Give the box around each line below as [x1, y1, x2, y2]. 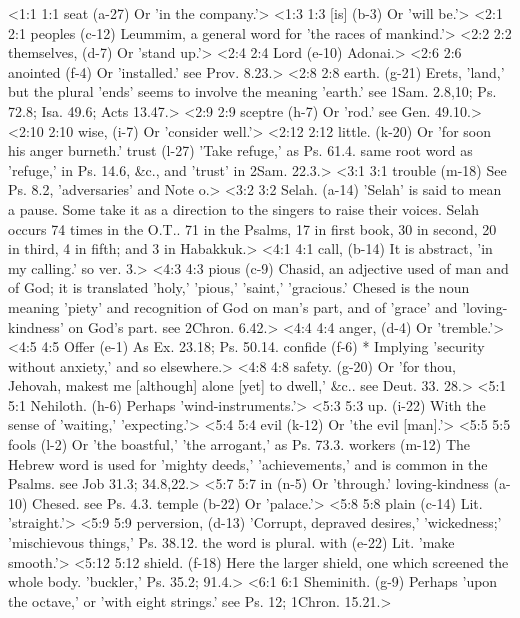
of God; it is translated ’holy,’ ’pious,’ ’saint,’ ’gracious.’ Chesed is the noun [8, 277, 470, 298]
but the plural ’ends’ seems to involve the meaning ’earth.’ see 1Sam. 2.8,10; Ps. [8, 81, 497, 102]
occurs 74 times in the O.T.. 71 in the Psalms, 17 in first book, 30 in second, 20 [8, 218, 497, 239]
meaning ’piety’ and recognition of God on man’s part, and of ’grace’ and [8, 296, 458, 317]
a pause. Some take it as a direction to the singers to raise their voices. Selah [8, 198, 480, 219]
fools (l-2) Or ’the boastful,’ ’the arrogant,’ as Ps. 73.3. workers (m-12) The [8, 434, 470, 455]
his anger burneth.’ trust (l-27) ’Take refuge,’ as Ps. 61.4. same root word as [8, 140, 473, 161]
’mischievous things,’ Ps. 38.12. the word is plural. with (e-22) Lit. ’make [8, 532, 455, 553]
